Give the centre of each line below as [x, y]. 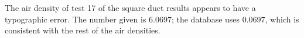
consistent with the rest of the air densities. [83, 30]
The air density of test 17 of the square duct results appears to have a [130, 7]
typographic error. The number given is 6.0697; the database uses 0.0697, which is [152, 19]
